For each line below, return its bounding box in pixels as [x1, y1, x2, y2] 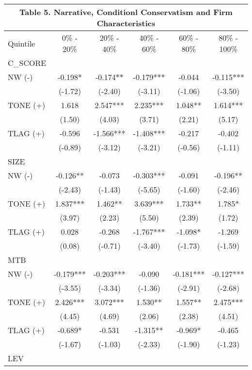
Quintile [8, 37, 35, 49]
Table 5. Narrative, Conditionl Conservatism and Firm [19, 6, 233, 17]
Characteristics [96, 17, 156, 29]
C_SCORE [8, 57, 47, 68]
